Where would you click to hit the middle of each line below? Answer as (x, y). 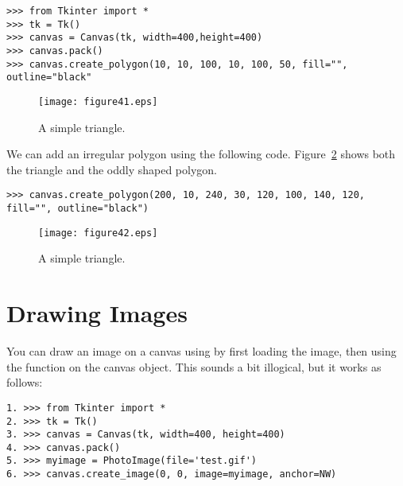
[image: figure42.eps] (98, 233)
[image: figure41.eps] (98, 101)
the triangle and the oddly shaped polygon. (112, 169)
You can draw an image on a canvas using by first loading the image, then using (201, 351)
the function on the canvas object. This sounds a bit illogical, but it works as (194, 366)
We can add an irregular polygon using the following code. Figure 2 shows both (201, 154)
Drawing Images (97, 313)
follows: (25, 382)
